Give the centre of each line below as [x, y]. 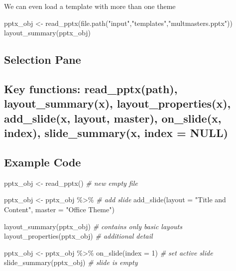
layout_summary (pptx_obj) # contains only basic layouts [93, 226]
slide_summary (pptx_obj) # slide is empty [71, 262]
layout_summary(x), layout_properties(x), [118, 103]
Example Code [43, 162]
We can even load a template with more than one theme [90, 6]
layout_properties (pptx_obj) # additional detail [78, 236]
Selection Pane [43, 60]
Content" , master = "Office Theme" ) [59, 209]
